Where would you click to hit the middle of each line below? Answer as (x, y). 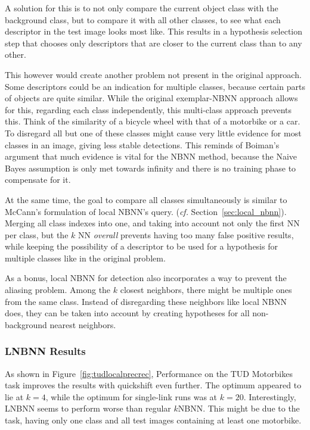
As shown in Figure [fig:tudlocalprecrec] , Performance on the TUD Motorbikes (149, 373)
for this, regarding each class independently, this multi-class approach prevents (148, 109)
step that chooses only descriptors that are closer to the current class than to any (154, 43)
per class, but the (37, 234)
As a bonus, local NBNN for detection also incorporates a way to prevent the (146, 278)
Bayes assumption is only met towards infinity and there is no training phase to (151, 168)
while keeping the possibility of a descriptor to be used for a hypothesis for (141, 246)
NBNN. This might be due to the (239, 408)
